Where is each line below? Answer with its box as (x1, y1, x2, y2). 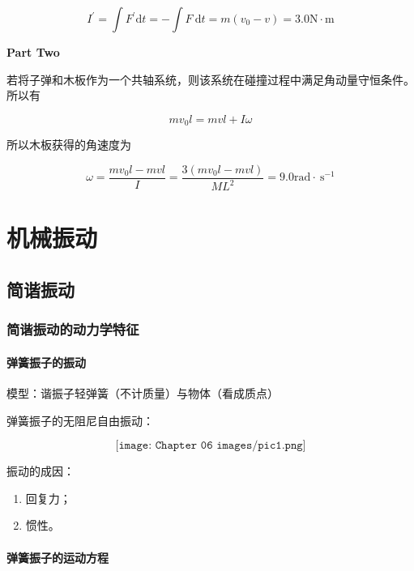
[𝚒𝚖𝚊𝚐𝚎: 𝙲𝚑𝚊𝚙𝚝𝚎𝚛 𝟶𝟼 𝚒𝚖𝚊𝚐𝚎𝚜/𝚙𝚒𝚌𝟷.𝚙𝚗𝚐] (115, 440, 306, 452)
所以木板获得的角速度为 (6, 136, 131, 153)
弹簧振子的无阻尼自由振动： (6, 411, 154, 428)
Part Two (6, 44, 60, 60)
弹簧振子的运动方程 (6, 548, 109, 565)
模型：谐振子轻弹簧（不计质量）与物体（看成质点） (6, 385, 279, 402)
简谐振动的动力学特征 (6, 319, 139, 339)
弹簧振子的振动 (6, 353, 86, 370)
